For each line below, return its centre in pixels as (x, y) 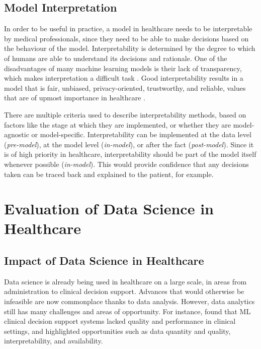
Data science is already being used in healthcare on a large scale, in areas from (125, 281)
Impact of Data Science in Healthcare (104, 260)
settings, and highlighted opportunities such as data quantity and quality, (117, 331)
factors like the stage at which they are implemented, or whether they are (118, 124)
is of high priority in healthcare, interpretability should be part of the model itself (130, 154)
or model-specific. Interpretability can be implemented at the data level (141, 134)
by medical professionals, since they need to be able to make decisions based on (126, 38)
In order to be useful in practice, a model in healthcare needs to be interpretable (128, 28)
